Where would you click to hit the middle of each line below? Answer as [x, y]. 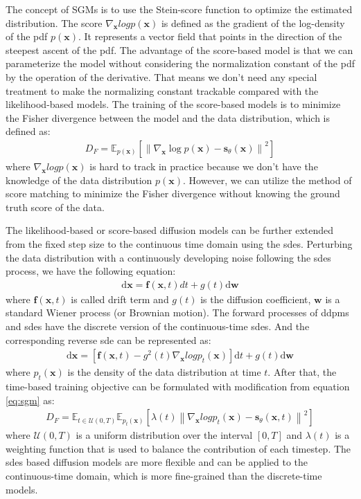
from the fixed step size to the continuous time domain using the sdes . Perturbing [179, 243]
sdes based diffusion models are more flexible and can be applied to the [157, 462]
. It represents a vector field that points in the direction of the [210, 36]
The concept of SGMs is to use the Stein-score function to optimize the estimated [179, 9]
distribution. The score [54, 22]
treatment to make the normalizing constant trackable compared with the [162, 90]
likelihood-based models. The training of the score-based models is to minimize [173, 104]
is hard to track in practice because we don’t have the [204, 166]
